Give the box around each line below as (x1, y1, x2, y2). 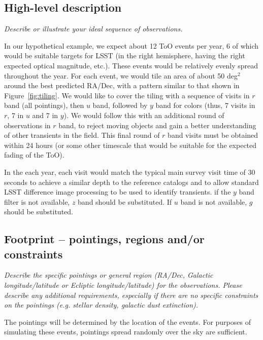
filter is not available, (4, 196, 70, 207)
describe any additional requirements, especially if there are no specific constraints (4, 289, 258, 300)
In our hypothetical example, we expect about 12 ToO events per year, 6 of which (4, 40, 259, 51)
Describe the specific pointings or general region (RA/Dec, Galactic (4, 270, 213, 280)
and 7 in (32, 109, 58, 120)
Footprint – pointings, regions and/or (4, 231, 205, 247)
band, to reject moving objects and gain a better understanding (58, 120, 256, 130)
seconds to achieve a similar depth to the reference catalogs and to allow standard (4, 176, 259, 187)
